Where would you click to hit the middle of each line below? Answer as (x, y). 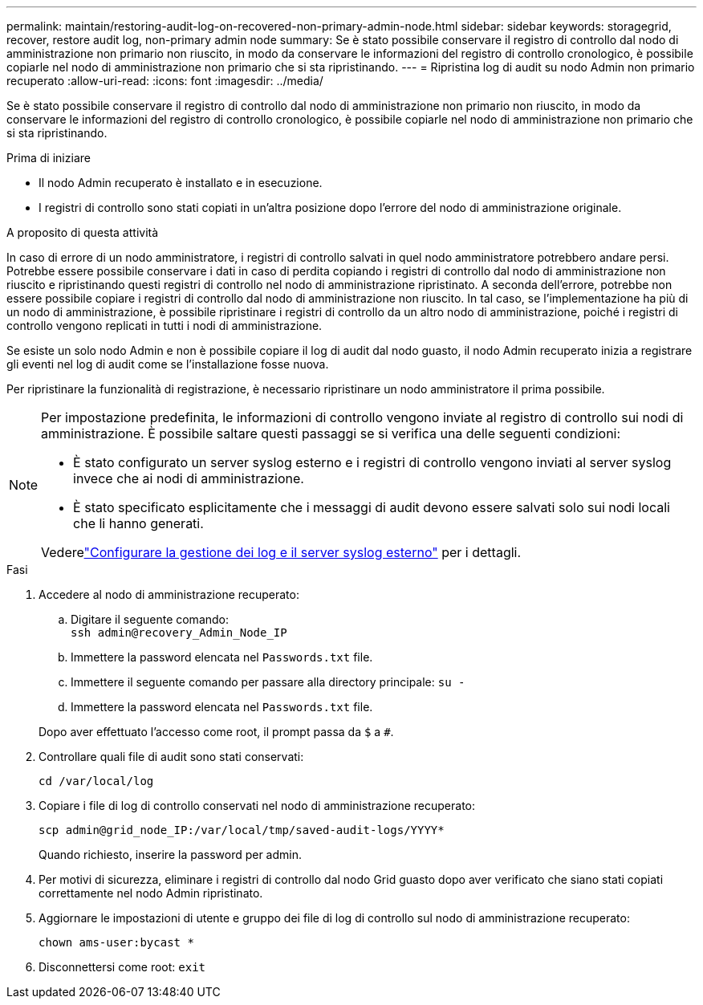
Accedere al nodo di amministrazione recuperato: (169, 594)
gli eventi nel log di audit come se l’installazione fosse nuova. (168, 364)
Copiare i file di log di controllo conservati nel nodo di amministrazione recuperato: (257, 806)
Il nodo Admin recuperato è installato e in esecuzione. (181, 183)
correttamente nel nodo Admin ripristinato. (151, 893)
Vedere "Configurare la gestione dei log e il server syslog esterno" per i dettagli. (281, 552)
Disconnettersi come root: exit (122, 967)
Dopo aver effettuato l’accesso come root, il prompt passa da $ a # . (216, 732)
